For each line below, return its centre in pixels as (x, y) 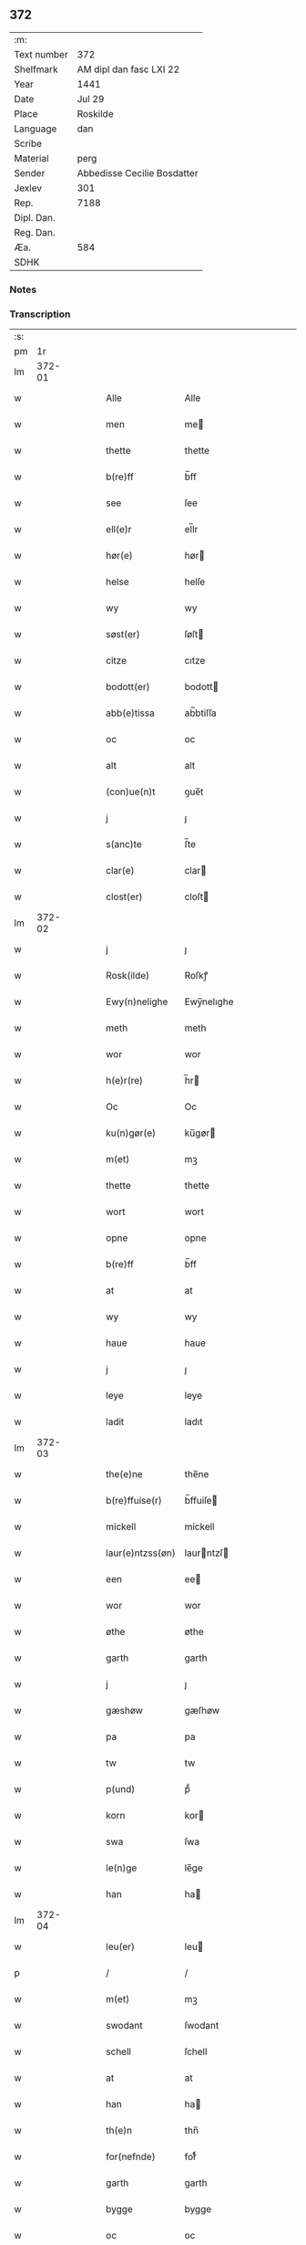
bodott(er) (128, 687)
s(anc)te (124, 844)
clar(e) (120, 871)
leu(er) (120, 1946)
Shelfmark (36, 69)
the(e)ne (124, 1474)
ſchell (196, 2051)
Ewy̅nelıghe (209, 1002)
